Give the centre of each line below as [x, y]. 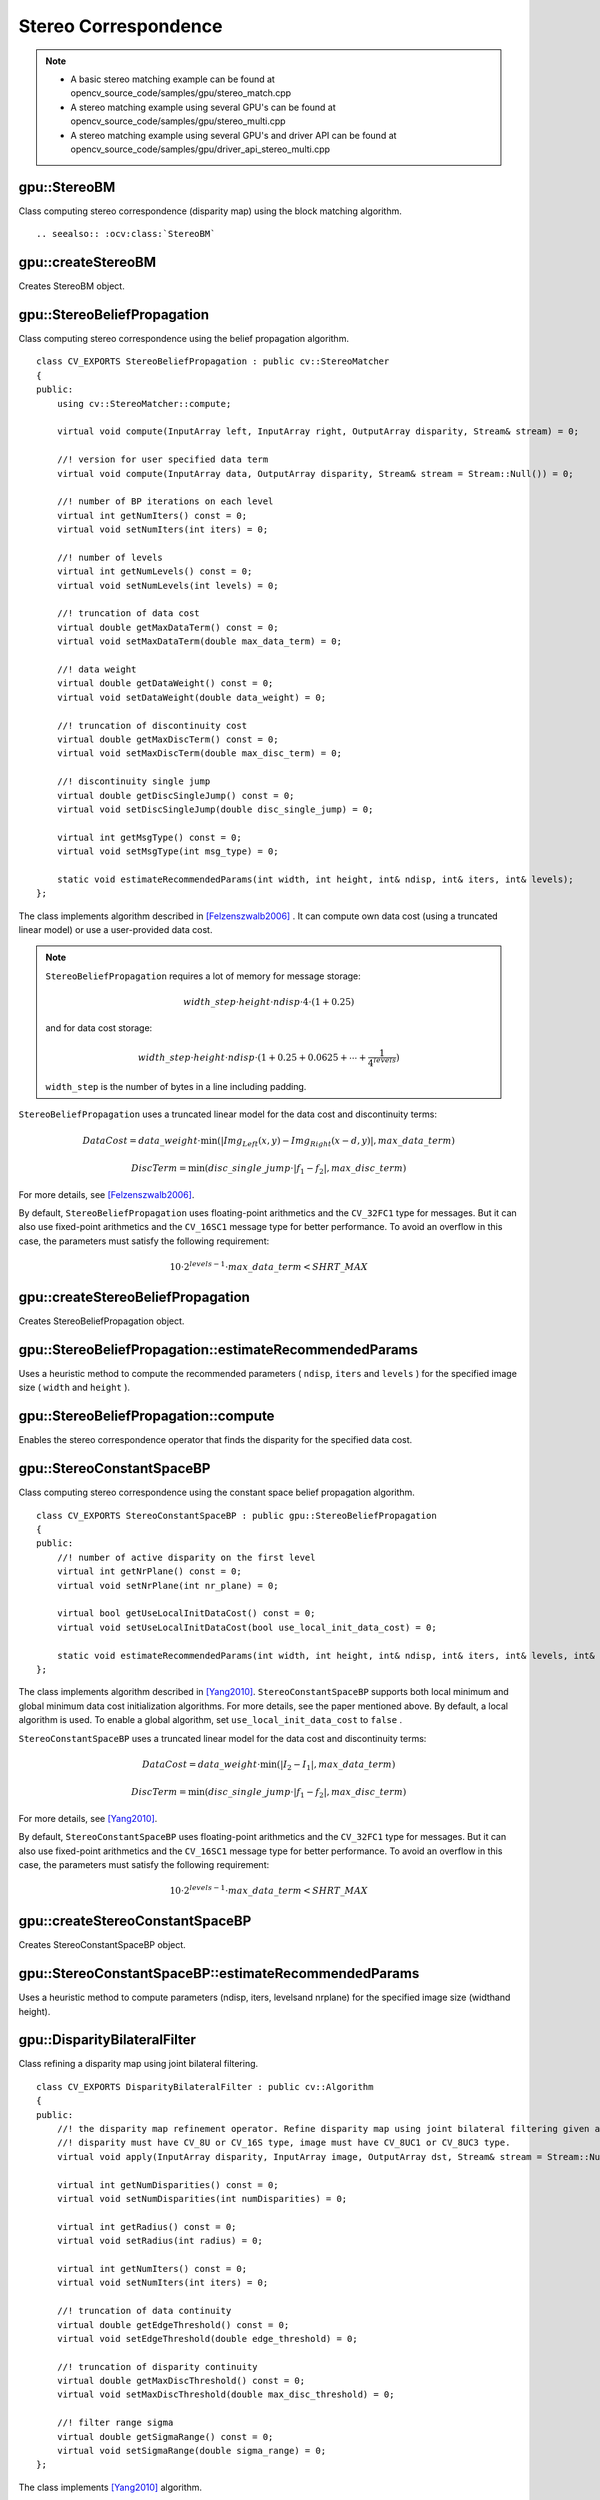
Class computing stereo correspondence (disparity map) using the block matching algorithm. [210, 211]
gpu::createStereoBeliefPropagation [134, 1297]
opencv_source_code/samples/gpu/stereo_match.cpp [181, 93]
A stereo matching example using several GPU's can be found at [203, 107]
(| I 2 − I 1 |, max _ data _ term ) [336, 1765]
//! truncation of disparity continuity [157, 2366]
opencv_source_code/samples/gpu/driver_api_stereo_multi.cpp [200, 149]
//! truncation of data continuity [144, 2311]
